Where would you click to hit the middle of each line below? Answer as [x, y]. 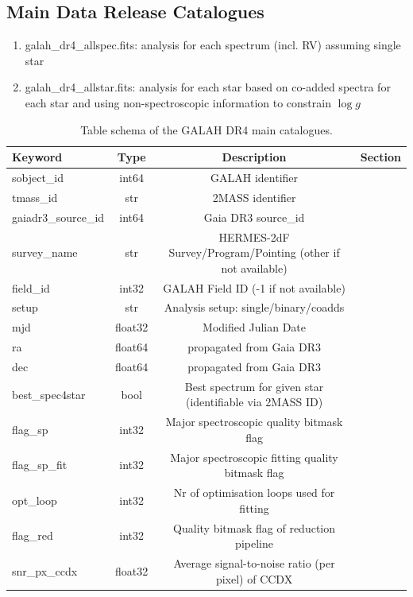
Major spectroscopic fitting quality [254, 457]
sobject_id [38, 178]
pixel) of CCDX [254, 578]
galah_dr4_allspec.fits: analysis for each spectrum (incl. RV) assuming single [213, 45]
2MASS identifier [254, 197]
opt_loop [35, 500]
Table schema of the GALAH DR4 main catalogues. [206, 129]
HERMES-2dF [254, 236]
